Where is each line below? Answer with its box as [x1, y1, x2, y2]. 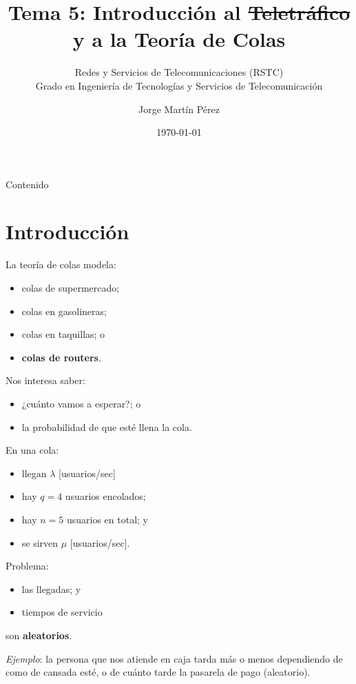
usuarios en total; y [66, 512, 149, 526]
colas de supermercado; [21, 281, 120, 294]
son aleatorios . [6, 627, 72, 642]
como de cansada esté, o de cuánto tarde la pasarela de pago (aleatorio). [6, 665, 311, 679]
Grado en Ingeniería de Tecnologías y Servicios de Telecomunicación [35, 78, 323, 92]
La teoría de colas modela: [6, 257, 116, 272]
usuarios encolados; [65, 489, 146, 503]
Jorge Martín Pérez [138, 101, 220, 116]
